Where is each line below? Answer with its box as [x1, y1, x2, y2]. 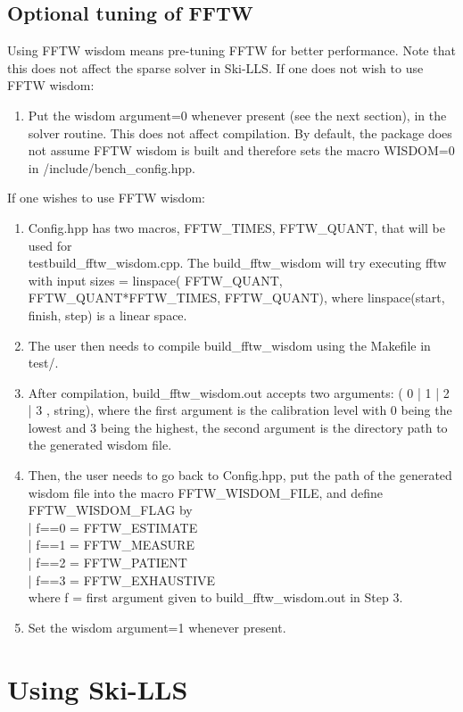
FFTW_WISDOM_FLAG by [28, 501, 193, 519]
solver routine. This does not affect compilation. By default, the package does [28, 123, 452, 142]
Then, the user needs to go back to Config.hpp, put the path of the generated [28, 466, 452, 484]
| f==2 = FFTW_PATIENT [28, 553, 187, 572]
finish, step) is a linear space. [28, 305, 187, 324]
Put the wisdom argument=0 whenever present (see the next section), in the [28, 105, 447, 124]
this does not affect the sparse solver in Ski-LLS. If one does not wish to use [7, 58, 424, 77]
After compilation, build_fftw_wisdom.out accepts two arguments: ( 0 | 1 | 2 [28, 383, 450, 402]
